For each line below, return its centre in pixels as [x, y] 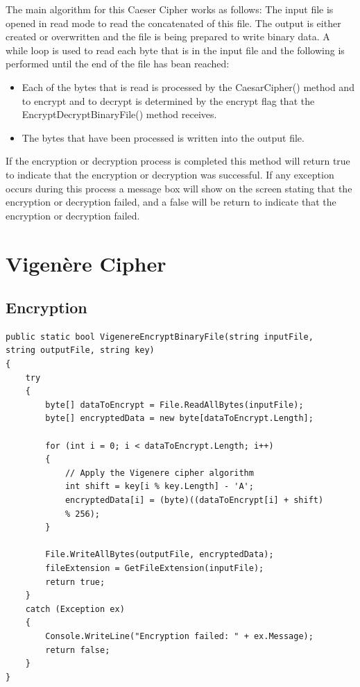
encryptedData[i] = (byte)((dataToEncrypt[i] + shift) [194, 500]
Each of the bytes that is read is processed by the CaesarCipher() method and [188, 86]
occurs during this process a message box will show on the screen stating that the [179, 188]
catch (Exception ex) [75, 609]
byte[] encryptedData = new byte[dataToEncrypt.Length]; [179, 419]
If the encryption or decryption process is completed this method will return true [178, 161]
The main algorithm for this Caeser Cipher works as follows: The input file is [170, 9]
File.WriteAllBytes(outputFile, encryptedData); [160, 555]
